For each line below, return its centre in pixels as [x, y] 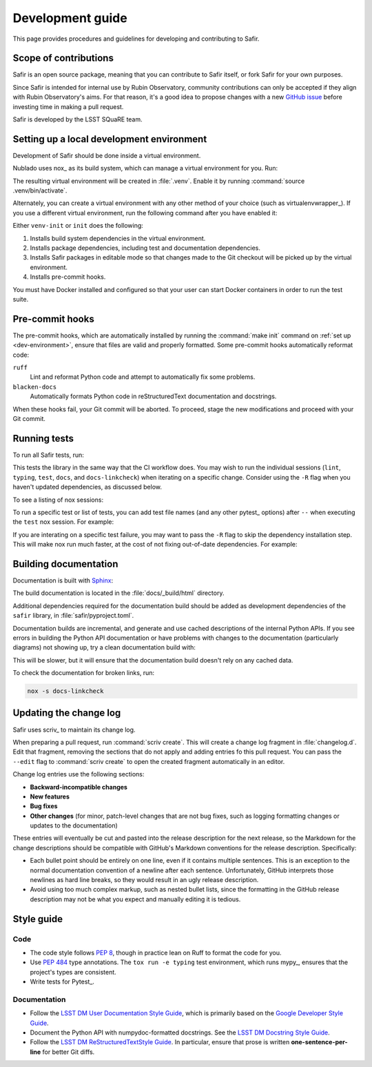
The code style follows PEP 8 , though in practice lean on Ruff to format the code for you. [156, 952]
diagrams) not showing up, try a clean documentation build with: [104, 647]
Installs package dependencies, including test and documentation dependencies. [145, 248]
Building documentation [65, 564]
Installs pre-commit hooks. [68, 277]
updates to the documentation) [74, 825]
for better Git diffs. [69, 1052]
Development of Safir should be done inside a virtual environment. [107, 155]
